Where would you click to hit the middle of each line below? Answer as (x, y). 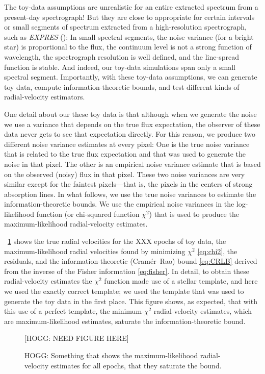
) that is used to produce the (194, 214)
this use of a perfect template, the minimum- (74, 311)
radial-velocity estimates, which (203, 311)
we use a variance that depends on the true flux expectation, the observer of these (132, 124)
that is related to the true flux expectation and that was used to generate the (125, 154)
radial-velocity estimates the (48, 281)
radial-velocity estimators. (45, 97)
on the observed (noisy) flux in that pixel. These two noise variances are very (125, 174)
